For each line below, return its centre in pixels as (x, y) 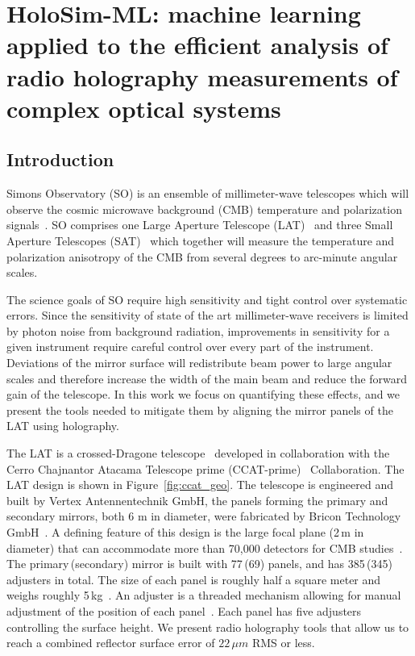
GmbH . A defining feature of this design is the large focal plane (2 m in (185, 532)
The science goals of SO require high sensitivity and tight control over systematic (207, 299)
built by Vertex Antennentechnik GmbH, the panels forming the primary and (197, 500)
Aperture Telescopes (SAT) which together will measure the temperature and (201, 240)
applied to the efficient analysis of (197, 45)
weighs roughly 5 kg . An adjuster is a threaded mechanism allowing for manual (204, 595)
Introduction (60, 159)
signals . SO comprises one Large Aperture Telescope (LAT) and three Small (200, 225)
